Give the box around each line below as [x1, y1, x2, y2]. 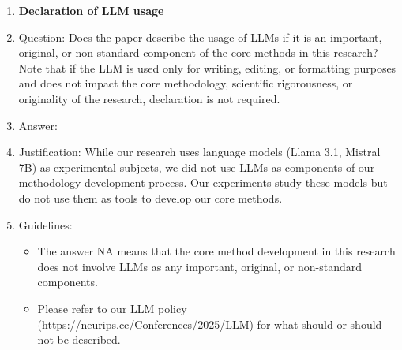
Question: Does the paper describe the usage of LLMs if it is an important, [18, 28, 382, 45]
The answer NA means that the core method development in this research [37, 243, 396, 259]
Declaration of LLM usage [18, 2, 164, 18]
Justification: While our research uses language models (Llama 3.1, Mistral [18, 143, 381, 160]
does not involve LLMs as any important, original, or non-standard [37, 258, 362, 274]
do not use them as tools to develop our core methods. [18, 189, 283, 206]
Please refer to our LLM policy [37, 300, 187, 316]
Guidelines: [18, 216, 73, 233]
